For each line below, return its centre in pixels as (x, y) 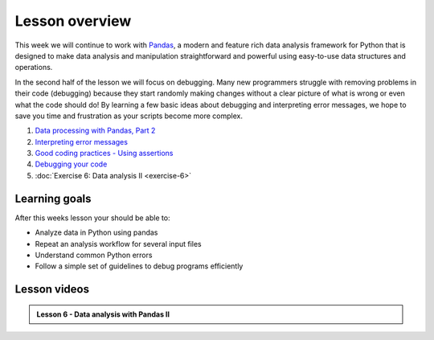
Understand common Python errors (94, 255)
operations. (34, 68)
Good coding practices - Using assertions (104, 154)
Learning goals (53, 198)
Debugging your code (71, 164)
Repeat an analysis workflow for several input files (119, 244)
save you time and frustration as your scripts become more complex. (129, 116)
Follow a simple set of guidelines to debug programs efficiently (139, 266)
